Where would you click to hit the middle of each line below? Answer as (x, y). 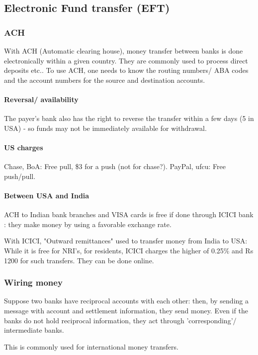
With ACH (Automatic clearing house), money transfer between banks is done (124, 51)
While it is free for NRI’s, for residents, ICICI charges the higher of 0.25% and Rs (129, 250)
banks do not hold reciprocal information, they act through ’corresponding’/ (120, 320)
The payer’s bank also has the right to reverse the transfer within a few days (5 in (129, 118)
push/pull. (20, 176)
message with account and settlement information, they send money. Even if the (126, 310)
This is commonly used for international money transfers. (91, 346)
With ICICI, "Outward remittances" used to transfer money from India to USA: (126, 241)
